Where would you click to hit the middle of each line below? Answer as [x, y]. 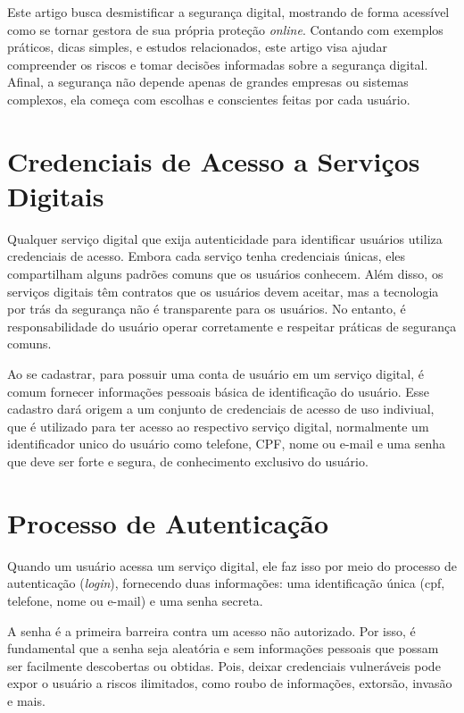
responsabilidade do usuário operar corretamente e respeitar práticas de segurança [232, 326]
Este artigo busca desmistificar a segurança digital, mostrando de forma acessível [228, 12]
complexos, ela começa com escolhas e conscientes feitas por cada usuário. [209, 99]
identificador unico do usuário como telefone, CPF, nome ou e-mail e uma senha [226, 444]
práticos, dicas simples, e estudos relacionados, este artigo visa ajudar [197, 47]
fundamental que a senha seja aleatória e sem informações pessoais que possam [223, 648]
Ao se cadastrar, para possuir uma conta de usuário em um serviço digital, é [215, 374]
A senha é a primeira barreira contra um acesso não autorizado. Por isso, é [211, 630]
